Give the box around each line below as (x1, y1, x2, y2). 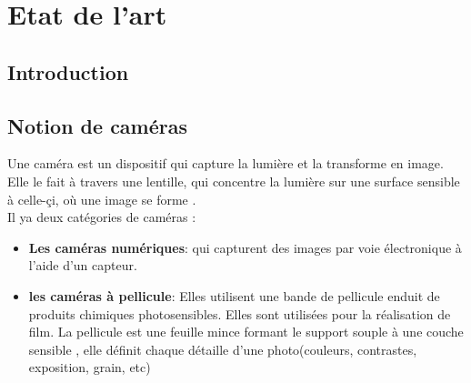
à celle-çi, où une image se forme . (7, 189, 196, 208)
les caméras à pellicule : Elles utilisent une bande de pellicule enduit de (28, 286, 440, 305)
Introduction (7, 57, 129, 86)
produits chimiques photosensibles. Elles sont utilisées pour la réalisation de (28, 304, 451, 323)
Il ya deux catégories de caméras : (7, 207, 196, 227)
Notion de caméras (7, 111, 188, 139)
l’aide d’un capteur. (28, 256, 137, 275)
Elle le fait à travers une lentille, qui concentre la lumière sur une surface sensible (7, 171, 460, 190)
